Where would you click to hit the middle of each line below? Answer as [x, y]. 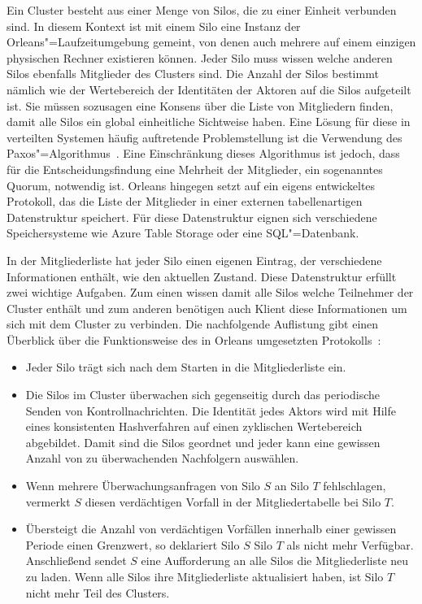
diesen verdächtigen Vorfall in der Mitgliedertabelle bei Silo [233, 501]
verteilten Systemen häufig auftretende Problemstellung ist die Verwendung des [204, 137]
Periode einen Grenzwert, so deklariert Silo [133, 544]
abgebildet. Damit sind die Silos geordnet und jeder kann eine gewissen [203, 442]
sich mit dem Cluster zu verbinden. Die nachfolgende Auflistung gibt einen [193, 324]
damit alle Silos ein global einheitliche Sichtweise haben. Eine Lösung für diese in [209, 122]
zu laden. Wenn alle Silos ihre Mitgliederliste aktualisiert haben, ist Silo [204, 576]
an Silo [291, 486]
